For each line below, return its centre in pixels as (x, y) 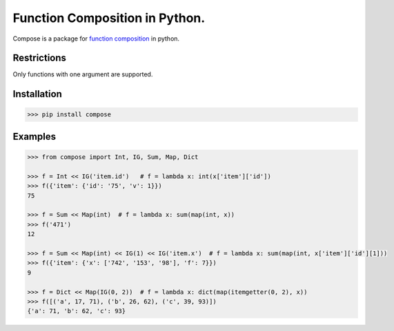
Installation (37, 94)
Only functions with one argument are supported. (83, 74)
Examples (35, 137)
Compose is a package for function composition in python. (96, 39)
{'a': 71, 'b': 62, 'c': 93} (77, 311)
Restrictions (40, 58)
